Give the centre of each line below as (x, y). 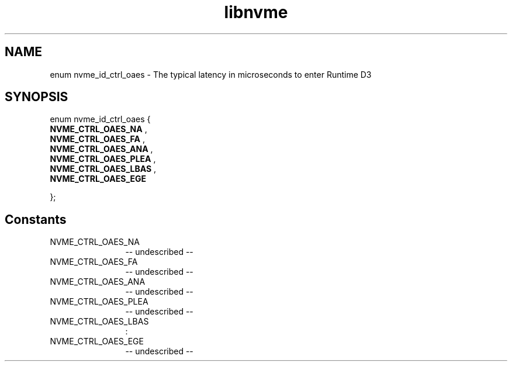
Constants (36, 219)
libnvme (256, 12)
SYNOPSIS (37, 97)
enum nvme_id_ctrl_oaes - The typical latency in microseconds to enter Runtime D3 (211, 74)
